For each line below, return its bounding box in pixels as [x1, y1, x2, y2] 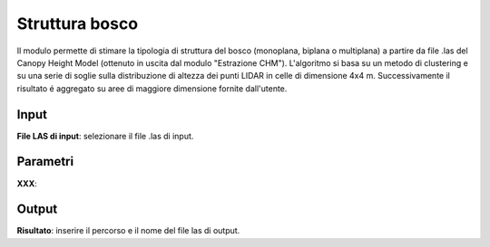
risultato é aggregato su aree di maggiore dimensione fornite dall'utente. [16, 82, 288, 94]
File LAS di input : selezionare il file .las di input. [16, 130, 194, 141]
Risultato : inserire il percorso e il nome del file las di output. [16, 225, 240, 236]
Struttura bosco [16, 14, 139, 33]
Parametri [16, 154, 74, 169]
